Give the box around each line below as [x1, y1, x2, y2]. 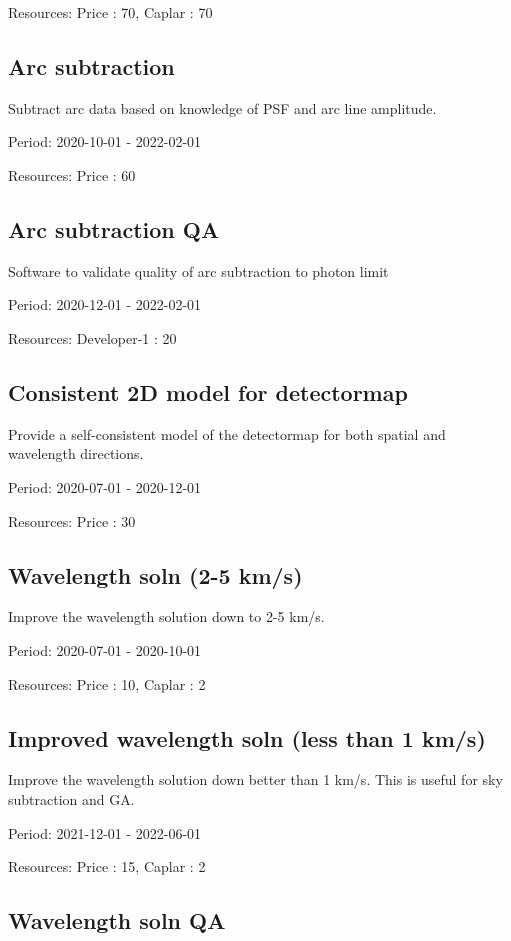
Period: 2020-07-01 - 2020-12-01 [8, 476, 202, 497]
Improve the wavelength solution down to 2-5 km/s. [8, 606, 325, 627]
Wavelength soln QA [8, 905, 226, 936]
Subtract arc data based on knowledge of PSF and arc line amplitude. [8, 97, 437, 118]
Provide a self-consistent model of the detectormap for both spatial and [8, 423, 446, 444]
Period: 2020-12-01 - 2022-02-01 [8, 294, 202, 315]
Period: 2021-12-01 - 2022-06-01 [8, 822, 202, 843]
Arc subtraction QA [8, 213, 220, 244]
